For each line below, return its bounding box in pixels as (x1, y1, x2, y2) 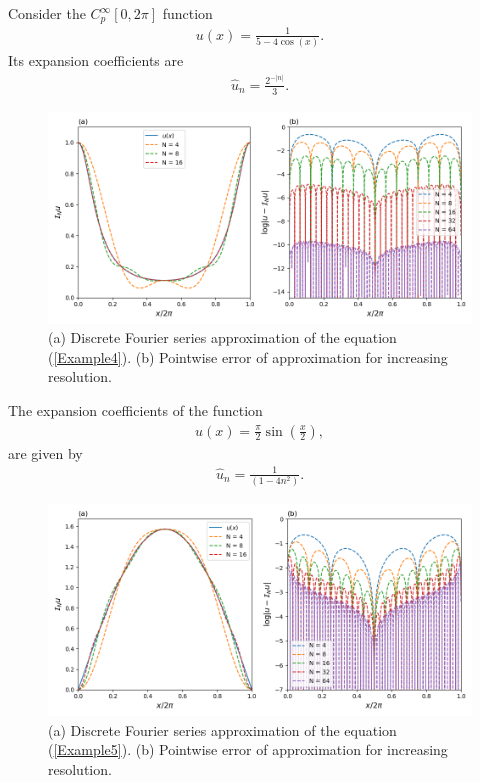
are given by (8, 442, 83, 463)
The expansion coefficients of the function (8, 400, 263, 421)
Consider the (8, 3, 86, 23)
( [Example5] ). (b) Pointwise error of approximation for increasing (48, 739, 448, 760)
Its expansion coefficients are (8, 50, 184, 71)
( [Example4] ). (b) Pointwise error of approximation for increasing (48, 346, 448, 367)
